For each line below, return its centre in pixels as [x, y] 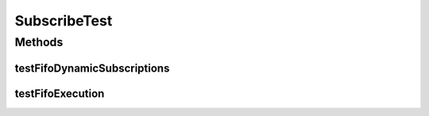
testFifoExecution [60, 93]
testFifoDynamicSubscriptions [92, 68]
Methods [39, 42]
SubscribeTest [64, 21]
